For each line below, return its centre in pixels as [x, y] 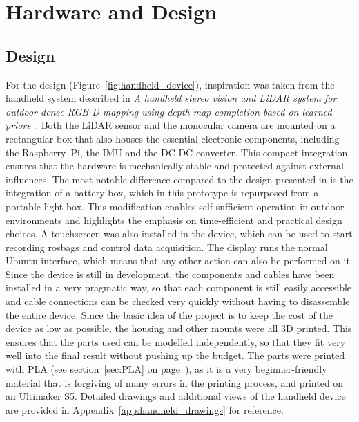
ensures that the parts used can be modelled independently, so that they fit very [176, 341]
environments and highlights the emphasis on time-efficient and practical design [174, 220]
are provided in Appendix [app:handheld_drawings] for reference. [145, 409]
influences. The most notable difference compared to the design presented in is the [179, 179]
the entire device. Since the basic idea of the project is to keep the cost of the [169, 314]
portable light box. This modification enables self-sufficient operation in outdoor [175, 206]
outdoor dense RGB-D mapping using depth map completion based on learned [169, 111]
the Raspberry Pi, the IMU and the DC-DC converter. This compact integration [177, 152]
